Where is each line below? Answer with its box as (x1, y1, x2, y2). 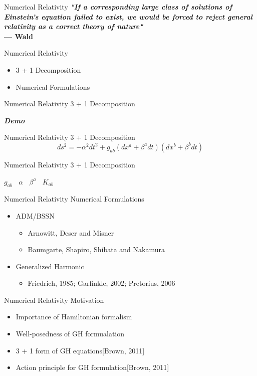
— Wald (4, 31, 34, 41)
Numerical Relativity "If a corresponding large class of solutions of (4, 2, 232, 12)
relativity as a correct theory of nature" (4, 21, 143, 32)
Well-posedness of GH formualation (16, 328, 125, 339)
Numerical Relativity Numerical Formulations (4, 194, 144, 204)
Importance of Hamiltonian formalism (16, 311, 132, 322)
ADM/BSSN (16, 210, 55, 221)
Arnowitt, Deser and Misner (28, 227, 114, 238)
